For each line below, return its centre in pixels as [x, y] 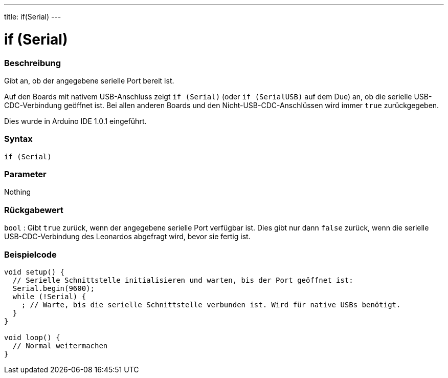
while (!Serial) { [49, 296]
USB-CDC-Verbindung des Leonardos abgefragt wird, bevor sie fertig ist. [127, 237]
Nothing [18, 192]
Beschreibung [33, 63]
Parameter [25, 174]
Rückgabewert [34, 210]
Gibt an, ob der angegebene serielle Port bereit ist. [89, 80]
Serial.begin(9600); [54, 288]
